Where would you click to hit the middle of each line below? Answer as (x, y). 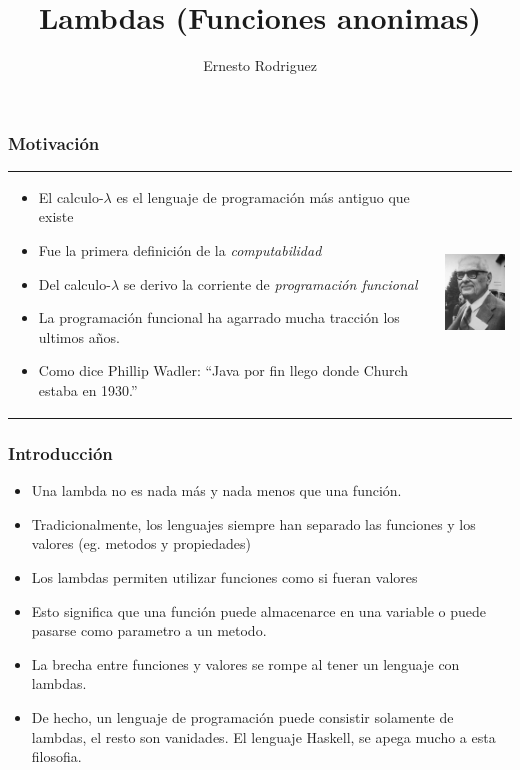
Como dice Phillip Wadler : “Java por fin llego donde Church (223, 370)
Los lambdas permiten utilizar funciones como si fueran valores (224, 577)
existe (56, 216)
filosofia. (56, 756)
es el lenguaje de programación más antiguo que (263, 196)
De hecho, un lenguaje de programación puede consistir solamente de (242, 716)
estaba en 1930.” (88, 389)
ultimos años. (79, 336)
